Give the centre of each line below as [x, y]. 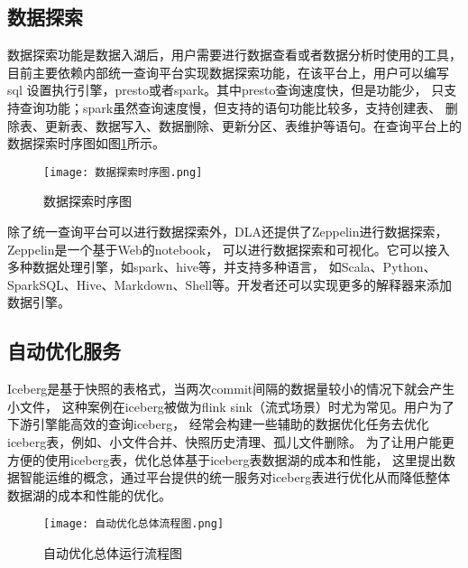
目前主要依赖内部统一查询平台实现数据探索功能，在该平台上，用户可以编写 [228, 72]
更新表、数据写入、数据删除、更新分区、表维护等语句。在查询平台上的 [253, 125]
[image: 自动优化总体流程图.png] [134, 524]
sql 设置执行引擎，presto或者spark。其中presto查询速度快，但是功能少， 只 [226, 90]
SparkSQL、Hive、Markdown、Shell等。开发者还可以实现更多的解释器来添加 [230, 284]
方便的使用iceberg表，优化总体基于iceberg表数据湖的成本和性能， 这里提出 [225, 459]
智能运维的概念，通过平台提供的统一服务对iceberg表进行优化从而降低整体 [235, 477]
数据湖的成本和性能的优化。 [89, 494]
